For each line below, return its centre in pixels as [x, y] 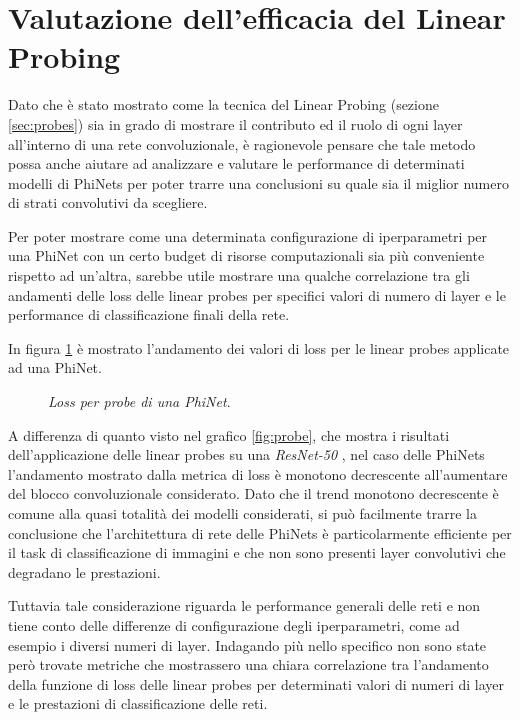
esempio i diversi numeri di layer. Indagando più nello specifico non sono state [247, 644]
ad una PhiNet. [55, 367]
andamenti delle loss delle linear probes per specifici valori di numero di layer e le [257, 294]
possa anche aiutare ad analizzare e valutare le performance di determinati [236, 163]
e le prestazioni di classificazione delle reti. [138, 703]
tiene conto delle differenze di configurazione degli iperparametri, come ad [234, 624]
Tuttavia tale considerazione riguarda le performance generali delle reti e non [244, 605]
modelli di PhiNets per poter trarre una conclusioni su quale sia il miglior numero [258, 182]
